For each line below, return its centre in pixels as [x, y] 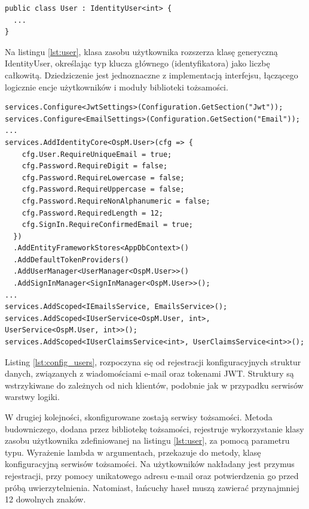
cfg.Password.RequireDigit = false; [95, 166]
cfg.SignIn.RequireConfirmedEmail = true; [107, 225]
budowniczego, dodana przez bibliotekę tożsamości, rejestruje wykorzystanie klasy [154, 428]
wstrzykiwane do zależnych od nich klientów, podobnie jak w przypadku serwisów [154, 385]
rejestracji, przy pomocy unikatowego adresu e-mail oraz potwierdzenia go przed [152, 475]
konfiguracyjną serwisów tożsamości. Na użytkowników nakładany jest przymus [150, 464]
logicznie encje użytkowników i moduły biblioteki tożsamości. [117, 87]
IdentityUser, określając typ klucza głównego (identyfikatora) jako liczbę [137, 63]
